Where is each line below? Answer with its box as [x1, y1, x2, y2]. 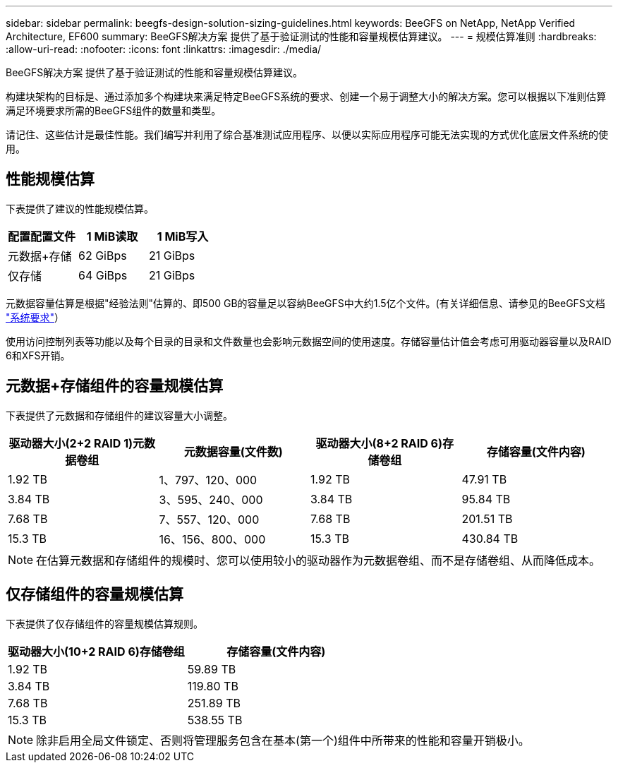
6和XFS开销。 [6, 349, 71, 361]
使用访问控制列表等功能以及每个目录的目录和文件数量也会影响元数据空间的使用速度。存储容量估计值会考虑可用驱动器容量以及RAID [6, 335, 612, 347]
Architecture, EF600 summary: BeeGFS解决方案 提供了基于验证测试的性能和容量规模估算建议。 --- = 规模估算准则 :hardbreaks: [6, 30, 597, 42]
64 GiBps [78, 268, 128, 282]
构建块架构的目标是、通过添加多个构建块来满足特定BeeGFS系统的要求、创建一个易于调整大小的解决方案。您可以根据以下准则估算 [6, 90, 607, 102]
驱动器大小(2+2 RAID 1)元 [8, 436, 145, 450]
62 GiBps [78, 248, 127, 263]
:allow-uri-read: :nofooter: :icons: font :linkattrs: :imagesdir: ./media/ [6, 43, 322, 55]
